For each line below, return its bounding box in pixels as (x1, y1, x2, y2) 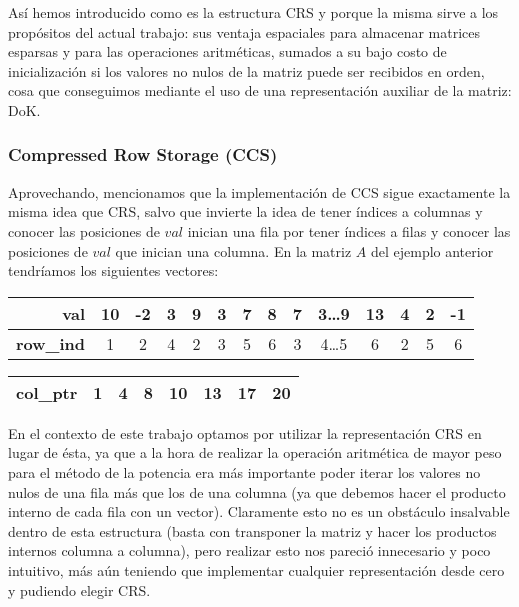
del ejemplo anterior (370, 240, 494, 261)
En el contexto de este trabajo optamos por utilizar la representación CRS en (8, 422, 482, 443)
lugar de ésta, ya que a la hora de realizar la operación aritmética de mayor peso (8, 442, 502, 463)
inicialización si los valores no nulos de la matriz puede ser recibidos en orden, (8, 60, 485, 81)
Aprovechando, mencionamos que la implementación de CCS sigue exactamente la (8, 181, 511, 202)
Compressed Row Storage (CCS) (8, 142, 278, 167)
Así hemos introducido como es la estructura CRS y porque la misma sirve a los (8, 2, 499, 22)
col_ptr (16, 380, 78, 404)
